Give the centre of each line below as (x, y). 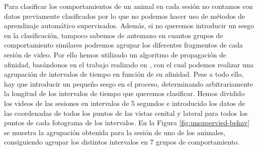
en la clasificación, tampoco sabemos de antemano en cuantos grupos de (114, 35)
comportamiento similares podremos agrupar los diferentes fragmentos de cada (124, 45)
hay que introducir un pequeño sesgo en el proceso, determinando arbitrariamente (129, 83)
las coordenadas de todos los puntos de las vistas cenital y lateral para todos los (126, 113)
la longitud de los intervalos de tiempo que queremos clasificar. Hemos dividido (124, 93)
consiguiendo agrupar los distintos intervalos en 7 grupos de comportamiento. (122, 142)
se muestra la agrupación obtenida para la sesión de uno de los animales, (115, 132)
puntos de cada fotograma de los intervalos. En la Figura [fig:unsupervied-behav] (127, 123)
